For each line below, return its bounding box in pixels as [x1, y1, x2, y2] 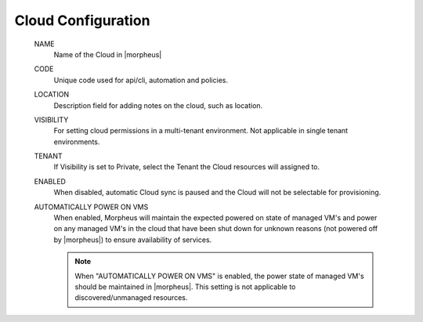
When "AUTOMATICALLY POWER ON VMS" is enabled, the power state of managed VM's [74, 271, 364, 280]
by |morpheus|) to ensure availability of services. [53, 235, 212, 244]
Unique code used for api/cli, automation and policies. [53, 75, 229, 85]
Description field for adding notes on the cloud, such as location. [53, 100, 263, 110]
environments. [53, 137, 100, 147]
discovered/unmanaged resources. [74, 293, 188, 302]
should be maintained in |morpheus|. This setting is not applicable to [74, 282, 296, 291]
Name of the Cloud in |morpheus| [53, 49, 162, 59]
